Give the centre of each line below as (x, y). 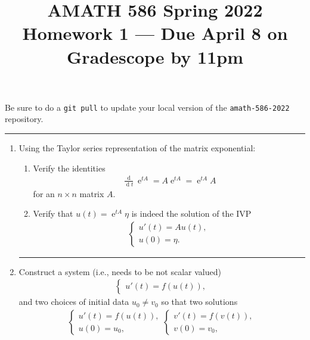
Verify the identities (69, 168)
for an (44, 193)
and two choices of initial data (74, 302)
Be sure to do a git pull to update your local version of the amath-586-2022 (147, 107)
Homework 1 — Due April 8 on (155, 33)
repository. (24, 119)
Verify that (53, 213)
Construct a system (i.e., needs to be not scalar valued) (120, 271)
